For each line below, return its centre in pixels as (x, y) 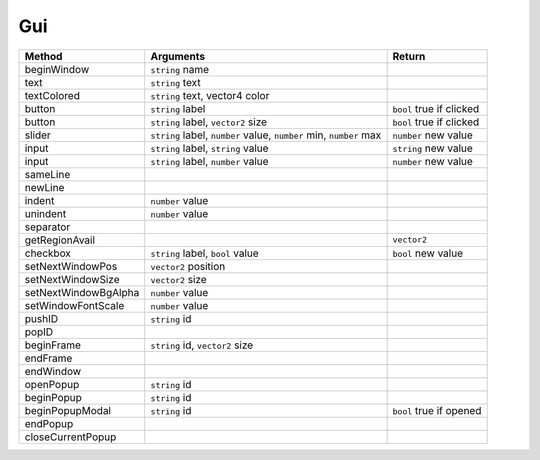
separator (47, 227)
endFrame (48, 358)
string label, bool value (204, 253)
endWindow (53, 371)
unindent (45, 213)
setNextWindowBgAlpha (82, 292)
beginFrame (53, 345)
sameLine (47, 174)
